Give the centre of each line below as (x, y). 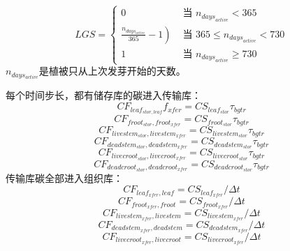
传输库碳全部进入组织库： (64, 177)
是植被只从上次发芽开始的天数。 (112, 71)
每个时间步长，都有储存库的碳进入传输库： (103, 95)
